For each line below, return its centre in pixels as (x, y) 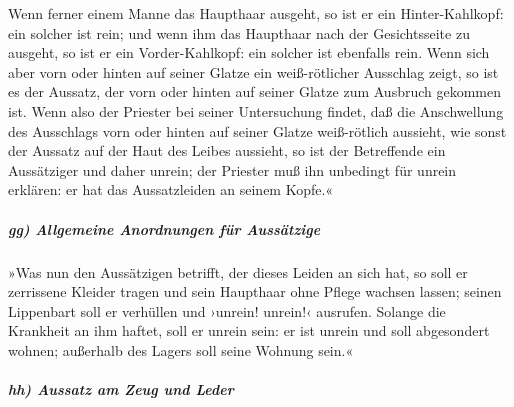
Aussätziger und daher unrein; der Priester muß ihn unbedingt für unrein (232, 169)
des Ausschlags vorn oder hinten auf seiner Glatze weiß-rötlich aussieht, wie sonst (257, 130)
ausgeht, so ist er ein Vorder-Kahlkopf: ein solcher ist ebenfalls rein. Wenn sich (249, 52)
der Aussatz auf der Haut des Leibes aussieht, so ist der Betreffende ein (227, 150)
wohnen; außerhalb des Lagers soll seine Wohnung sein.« (181, 349)
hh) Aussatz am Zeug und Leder (121, 389)
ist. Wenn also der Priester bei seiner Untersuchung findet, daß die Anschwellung (256, 110)
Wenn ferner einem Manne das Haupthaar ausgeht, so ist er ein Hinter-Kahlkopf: (256, 13)
